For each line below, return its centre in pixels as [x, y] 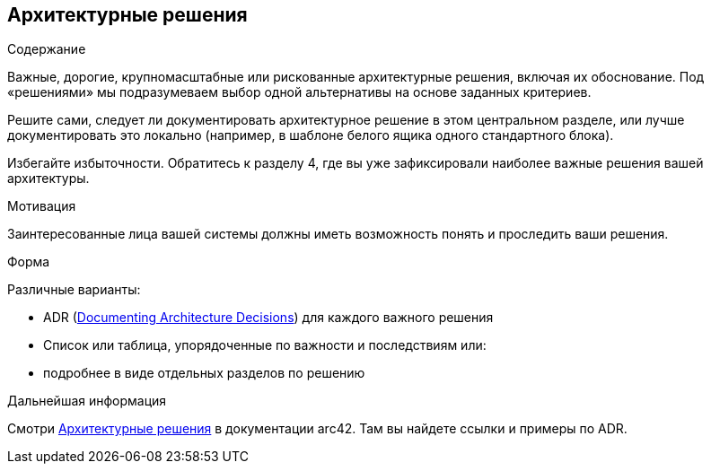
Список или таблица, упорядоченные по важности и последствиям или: [265, 345]
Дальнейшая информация [87, 401]
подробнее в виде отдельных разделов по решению [204, 373]
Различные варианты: [74, 290]
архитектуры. [48, 179]
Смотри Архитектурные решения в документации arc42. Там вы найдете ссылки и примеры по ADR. [317, 429]
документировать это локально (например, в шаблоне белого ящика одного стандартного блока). [311, 135]
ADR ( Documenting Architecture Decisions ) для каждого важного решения [268, 318]
